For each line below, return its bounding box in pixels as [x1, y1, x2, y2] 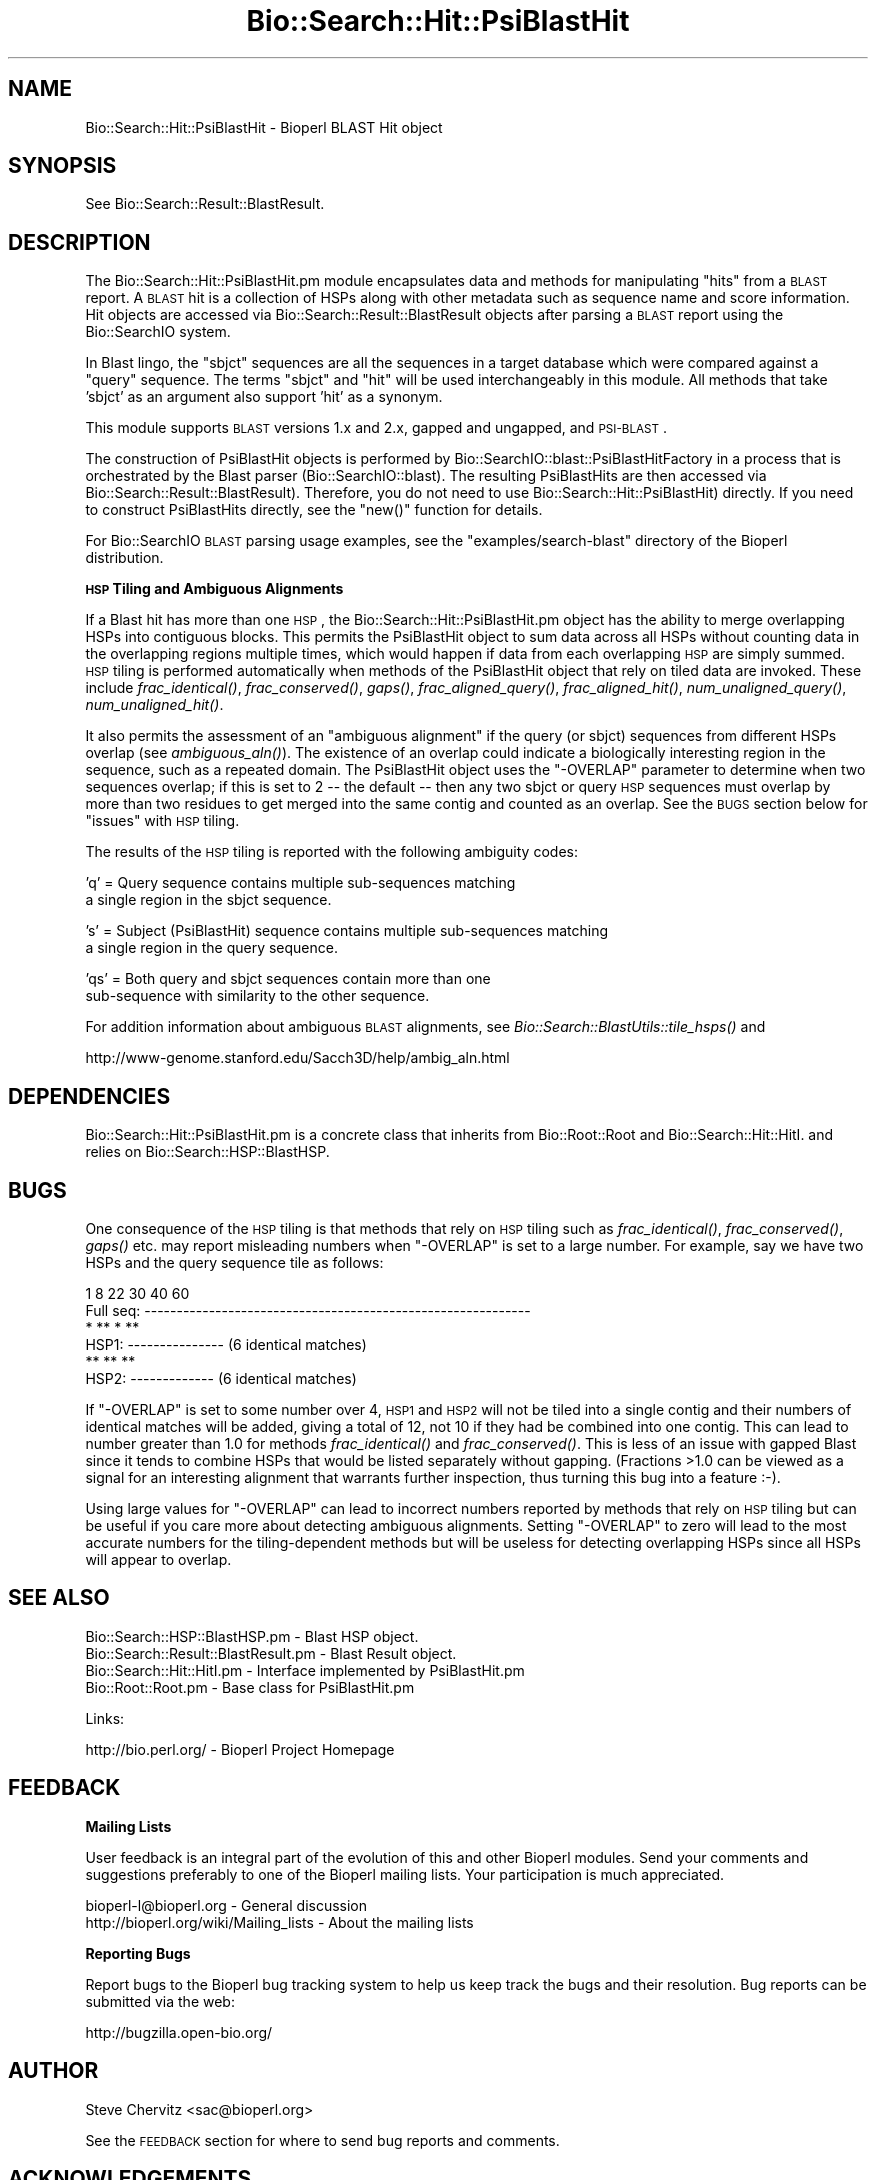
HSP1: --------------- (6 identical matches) [85, 1335, 367, 1353]
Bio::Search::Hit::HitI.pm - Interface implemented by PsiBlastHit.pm [85, 1661, 525, 1679]
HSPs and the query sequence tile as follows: [85, 1253, 384, 1271]
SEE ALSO [8, 1585, 110, 1611]
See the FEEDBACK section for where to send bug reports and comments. [85, 2131, 560, 2149]
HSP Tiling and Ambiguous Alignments [85, 580, 344, 598]
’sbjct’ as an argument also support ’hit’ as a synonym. [85, 388, 443, 406]
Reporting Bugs [85, 1944, 191, 1962]
